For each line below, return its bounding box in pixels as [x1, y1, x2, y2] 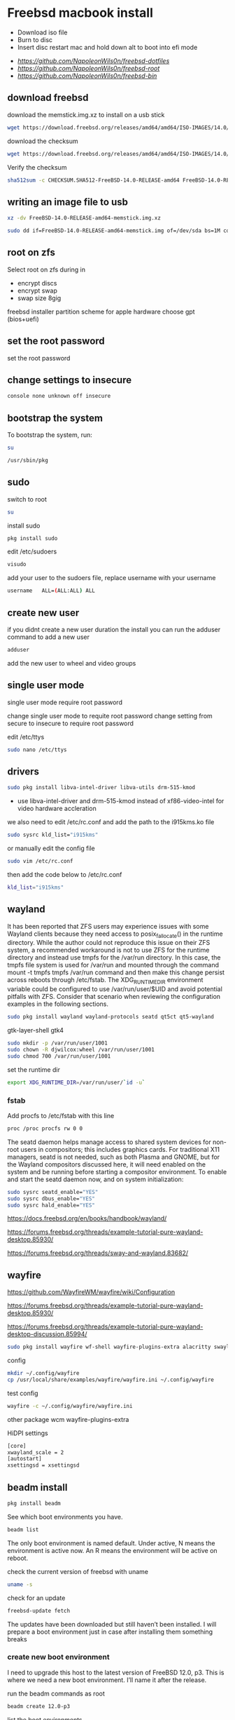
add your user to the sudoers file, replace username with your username [7, 574, 216, 582]
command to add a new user [7, 633, 90, 641]
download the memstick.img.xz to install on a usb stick [7, 110, 165, 119]
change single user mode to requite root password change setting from [7, 711, 213, 720]
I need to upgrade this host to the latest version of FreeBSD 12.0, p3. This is [7, 1668, 225, 1677]
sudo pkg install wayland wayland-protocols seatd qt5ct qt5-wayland [7, 1014, 215, 1021]
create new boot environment [7, 1652, 110, 1662]
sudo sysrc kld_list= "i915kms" [7, 831, 99, 839]
